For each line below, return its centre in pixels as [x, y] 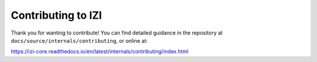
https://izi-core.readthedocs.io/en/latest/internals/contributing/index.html [100, 51]
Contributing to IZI [56, 15]
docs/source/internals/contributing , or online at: [79, 40]
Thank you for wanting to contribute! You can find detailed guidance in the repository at [117, 33]
